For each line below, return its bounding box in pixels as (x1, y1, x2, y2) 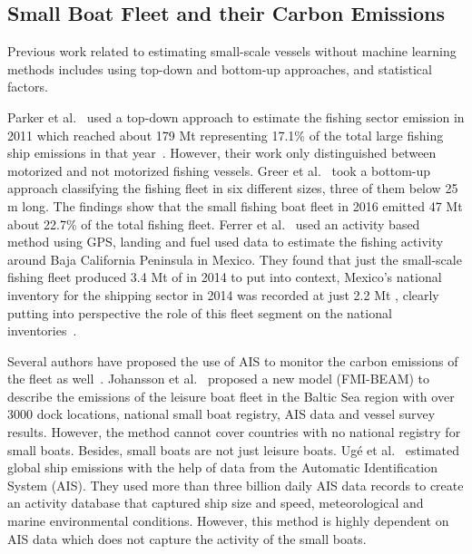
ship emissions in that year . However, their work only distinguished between (7, 143, 437, 162)
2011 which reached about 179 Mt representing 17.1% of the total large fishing (7, 125, 444, 144)
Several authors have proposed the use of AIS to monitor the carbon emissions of (7, 351, 458, 370)
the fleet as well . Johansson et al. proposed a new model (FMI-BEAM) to (7, 369, 430, 388)
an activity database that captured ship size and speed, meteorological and (7, 493, 424, 512)
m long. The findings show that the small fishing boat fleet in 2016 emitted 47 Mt (7, 196, 463, 215)
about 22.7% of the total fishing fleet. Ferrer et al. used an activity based (7, 214, 420, 233)
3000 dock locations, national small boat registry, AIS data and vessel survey (7, 404, 436, 423)
